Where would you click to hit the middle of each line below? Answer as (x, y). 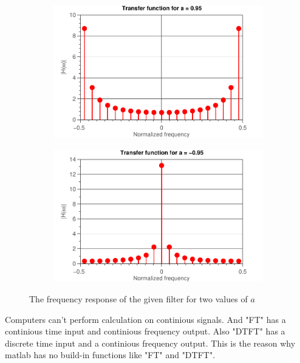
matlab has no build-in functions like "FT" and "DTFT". (110, 355)
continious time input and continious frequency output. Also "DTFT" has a (145, 331)
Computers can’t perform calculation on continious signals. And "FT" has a (145, 319)
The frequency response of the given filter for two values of (138, 299)
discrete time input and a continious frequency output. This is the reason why (150, 343)
